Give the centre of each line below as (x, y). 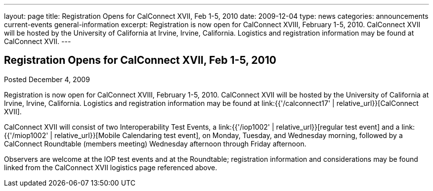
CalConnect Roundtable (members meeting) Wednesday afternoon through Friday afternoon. (155, 143)
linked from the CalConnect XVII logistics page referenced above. (111, 167)
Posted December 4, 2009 (47, 79)
